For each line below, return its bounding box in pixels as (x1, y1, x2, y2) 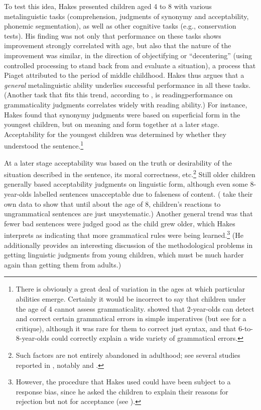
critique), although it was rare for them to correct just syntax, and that (16, 323, 236, 333)
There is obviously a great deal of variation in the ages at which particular (16, 284, 245, 294)
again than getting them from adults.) (4, 259, 121, 269)
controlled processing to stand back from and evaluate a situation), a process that (4, 60, 256, 70)
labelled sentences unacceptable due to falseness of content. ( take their (34, 189, 253, 199)
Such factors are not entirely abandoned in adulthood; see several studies (16, 349, 240, 360)
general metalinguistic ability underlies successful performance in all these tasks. (4, 79, 251, 90)
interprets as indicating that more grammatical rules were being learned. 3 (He (4, 228, 243, 240)
